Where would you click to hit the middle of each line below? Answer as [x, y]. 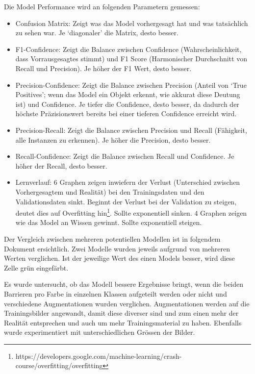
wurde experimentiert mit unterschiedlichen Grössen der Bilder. [100, 332]
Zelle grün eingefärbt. [36, 267]
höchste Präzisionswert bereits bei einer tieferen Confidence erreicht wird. [126, 113]
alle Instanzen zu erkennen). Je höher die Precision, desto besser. [113, 139]
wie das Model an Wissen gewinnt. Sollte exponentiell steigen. [109, 222]
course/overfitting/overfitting [59, 365]
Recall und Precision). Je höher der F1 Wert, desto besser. [103, 68]
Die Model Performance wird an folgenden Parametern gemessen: [102, 6]
